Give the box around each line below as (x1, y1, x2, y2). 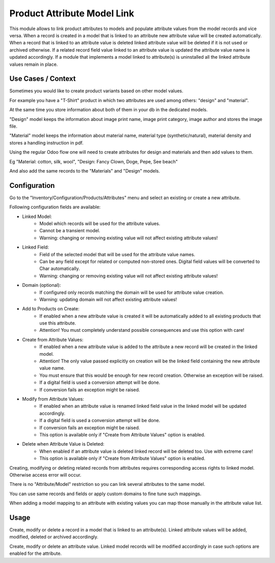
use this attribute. (39, 320, 76, 326)
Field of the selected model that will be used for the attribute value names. (39, 251, 196, 257)
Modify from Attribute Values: (22, 396, 84, 402)
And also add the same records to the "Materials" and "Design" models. (9, 167, 160, 174)
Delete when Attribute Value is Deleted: (22, 441, 104, 447)
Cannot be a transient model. (39, 228, 100, 234)
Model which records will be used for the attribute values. (39, 221, 160, 227)
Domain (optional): (22, 282, 61, 288)
